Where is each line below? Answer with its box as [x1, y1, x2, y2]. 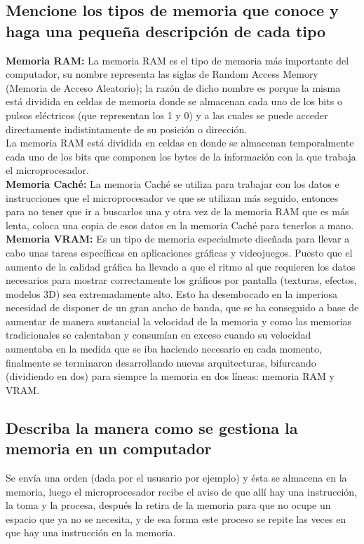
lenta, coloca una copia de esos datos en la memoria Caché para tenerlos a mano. [6, 217, 354, 232]
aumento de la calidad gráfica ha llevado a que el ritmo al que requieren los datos [6, 259, 356, 273]
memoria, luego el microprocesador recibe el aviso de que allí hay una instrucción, [6, 484, 357, 498]
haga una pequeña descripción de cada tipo [6, 20, 326, 41]
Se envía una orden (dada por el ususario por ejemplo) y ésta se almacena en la [6, 470, 347, 485]
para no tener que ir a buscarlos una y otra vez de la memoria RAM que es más [6, 204, 349, 219]
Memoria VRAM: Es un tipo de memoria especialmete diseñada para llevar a [6, 231, 350, 246]
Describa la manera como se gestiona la [6, 416, 298, 438]
